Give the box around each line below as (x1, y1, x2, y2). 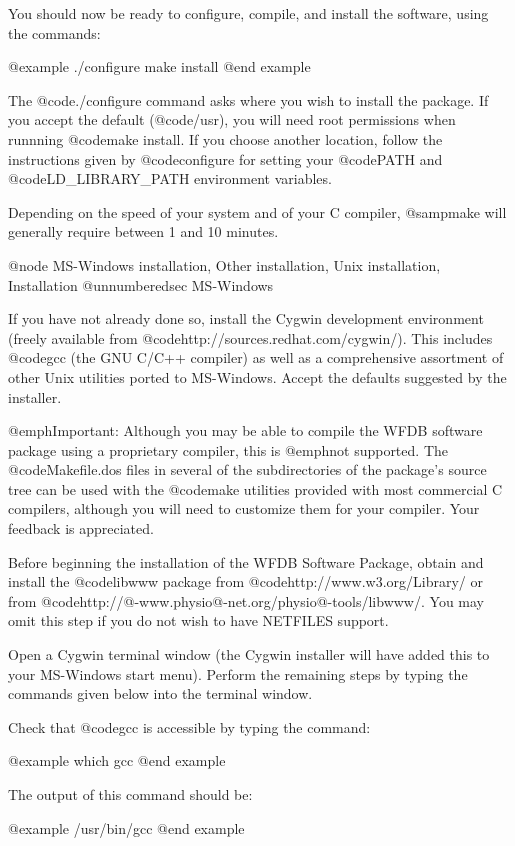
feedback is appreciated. (8, 518, 154, 539)
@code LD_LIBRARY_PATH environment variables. (8, 168, 332, 189)
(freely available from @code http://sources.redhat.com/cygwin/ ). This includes (8, 327, 493, 348)
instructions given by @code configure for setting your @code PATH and (8, 148, 443, 169)
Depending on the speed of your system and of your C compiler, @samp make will (8, 201, 507, 222)
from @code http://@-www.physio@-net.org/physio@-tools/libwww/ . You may (8, 590, 484, 611)
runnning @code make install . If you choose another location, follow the (8, 128, 443, 149)
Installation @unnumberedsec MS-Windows (8, 274, 274, 295)
